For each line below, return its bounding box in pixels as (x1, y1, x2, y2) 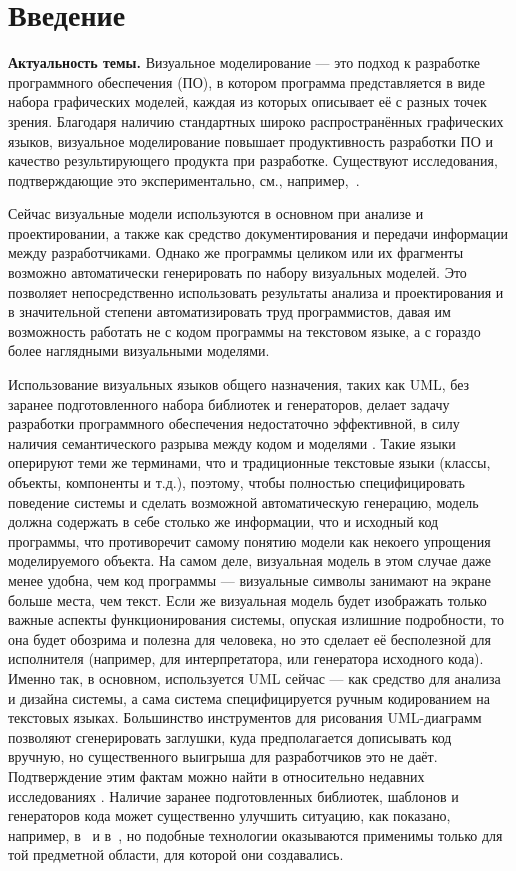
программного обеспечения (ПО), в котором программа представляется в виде (8, 71, 485, 92)
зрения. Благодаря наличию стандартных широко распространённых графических (8, 110, 504, 131)
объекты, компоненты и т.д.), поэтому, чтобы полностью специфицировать (8, 472, 465, 492)
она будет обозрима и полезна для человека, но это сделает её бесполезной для (8, 628, 491, 649)
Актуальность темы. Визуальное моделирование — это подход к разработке (8, 52, 481, 73)
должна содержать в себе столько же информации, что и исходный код (8, 511, 439, 532)
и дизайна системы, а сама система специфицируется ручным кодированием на (8, 687, 490, 708)
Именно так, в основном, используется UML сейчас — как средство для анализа (8, 667, 501, 688)
